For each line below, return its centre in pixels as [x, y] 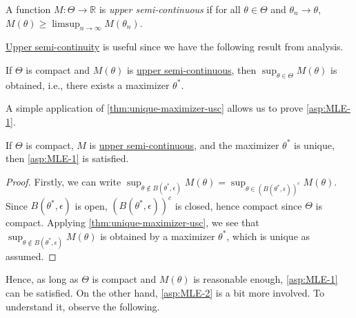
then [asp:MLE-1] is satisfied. [67, 158]
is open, [91, 205]
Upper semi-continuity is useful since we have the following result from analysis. [175, 47]
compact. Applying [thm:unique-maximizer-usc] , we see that [132, 222]
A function [28, 9]
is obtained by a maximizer [158, 236]
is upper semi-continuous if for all [170, 9]
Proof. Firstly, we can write [63, 181]
